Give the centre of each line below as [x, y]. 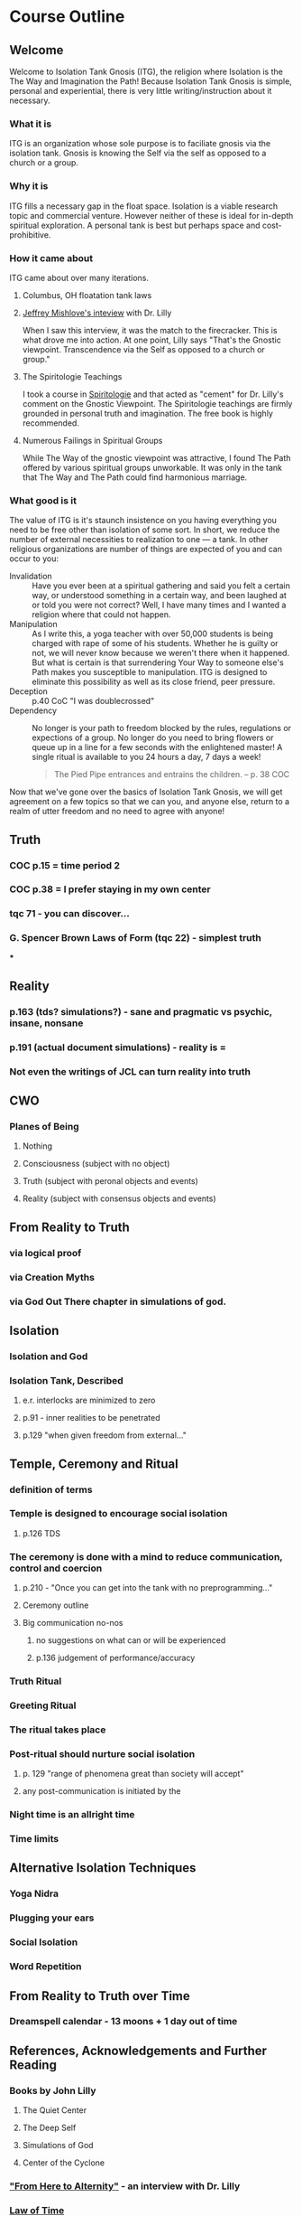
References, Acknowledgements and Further [138, 2050]
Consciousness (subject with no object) [96, 1164]
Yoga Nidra [34, 1893]
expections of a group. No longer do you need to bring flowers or [153, 737]
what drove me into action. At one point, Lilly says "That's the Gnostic [151, 340]
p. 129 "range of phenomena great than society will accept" [133, 1774]
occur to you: [34, 559]
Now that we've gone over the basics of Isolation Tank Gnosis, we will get [146, 792]
